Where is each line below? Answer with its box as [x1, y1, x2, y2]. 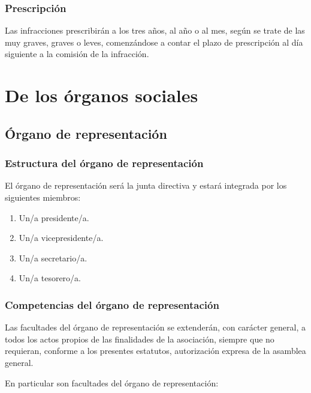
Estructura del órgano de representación [5, 156, 204, 171]
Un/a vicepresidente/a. [19, 231, 104, 244]
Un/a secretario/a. [19, 251, 87, 264]
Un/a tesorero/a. [19, 272, 81, 284]
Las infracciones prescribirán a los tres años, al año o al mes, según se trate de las [5, 24, 305, 37]
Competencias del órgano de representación [5, 297, 219, 312]
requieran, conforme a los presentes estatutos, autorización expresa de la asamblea [5, 344, 306, 357]
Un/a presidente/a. [19, 211, 89, 224]
